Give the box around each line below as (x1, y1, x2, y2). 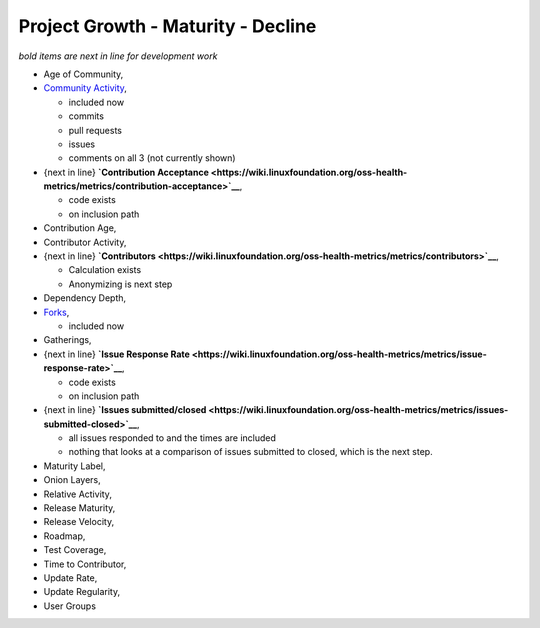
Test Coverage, (43, 544, 107, 556)
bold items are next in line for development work (18, 50, 218, 62)
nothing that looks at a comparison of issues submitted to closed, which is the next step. (68, 446, 434, 458)
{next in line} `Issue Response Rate (43, 348, 190, 360)
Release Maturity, (43, 502, 116, 514)
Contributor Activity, (43, 236, 127, 248)
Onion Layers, (43, 474, 101, 486)
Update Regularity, (43, 586, 120, 598)
